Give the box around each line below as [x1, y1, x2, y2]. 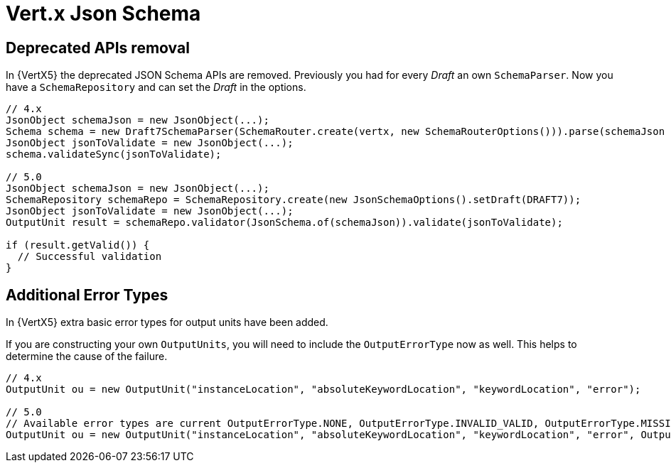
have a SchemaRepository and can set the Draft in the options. [6, 81, 306, 94]
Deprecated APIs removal [6, 38, 190, 57]
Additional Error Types [6, 285, 168, 304]
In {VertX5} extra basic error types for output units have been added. [6, 316, 328, 329]
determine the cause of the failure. [6, 350, 168, 363]
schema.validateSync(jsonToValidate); [6, 148, 222, 160]
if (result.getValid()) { [6, 239, 150, 251]
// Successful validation [17, 251, 162, 263]
